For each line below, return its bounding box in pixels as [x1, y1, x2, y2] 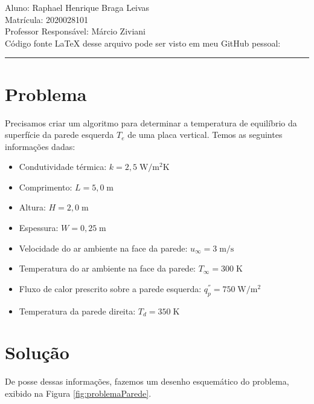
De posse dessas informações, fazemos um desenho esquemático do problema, [5, 375, 289, 388]
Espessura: [19, 221, 59, 234]
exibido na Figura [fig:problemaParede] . [5, 386, 152, 399]
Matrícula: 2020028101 [5, 13, 89, 25]
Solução [5, 340, 69, 365]
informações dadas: [5, 140, 75, 152]
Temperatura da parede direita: [19, 304, 136, 317]
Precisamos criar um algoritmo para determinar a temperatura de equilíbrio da [5, 116, 297, 129]
